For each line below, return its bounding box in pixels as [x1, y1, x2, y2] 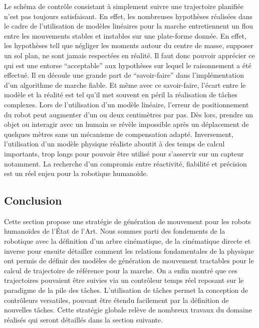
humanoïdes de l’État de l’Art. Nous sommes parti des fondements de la [4, 226, 225, 236]
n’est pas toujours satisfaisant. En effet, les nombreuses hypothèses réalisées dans [4, 11, 253, 21]
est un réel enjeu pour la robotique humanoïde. [4, 168, 148, 179]
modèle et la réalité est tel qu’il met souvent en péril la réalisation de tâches [4, 89, 237, 100]
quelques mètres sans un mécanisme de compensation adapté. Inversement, [4, 128, 233, 139]
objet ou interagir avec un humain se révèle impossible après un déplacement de [4, 119, 249, 129]
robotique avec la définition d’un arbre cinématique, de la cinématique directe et [4, 236, 251, 246]
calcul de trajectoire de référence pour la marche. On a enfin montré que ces [4, 265, 237, 275]
